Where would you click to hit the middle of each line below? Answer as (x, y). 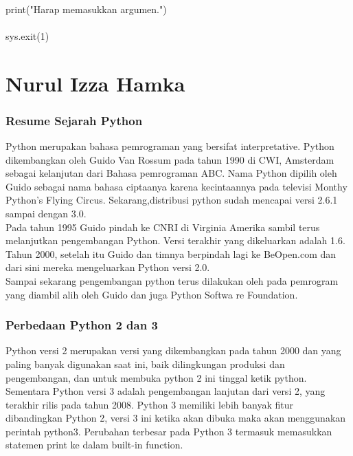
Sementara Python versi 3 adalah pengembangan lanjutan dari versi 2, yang (166, 391)
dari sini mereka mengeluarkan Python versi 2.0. (108, 267)
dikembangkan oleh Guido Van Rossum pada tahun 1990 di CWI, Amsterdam (170, 159)
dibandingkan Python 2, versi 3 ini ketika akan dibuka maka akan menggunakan (176, 418)
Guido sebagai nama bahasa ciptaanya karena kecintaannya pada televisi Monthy (176, 186)
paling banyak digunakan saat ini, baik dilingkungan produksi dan (145, 363)
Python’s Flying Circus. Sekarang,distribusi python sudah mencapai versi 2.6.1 (172, 200)
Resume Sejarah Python (74, 120)
